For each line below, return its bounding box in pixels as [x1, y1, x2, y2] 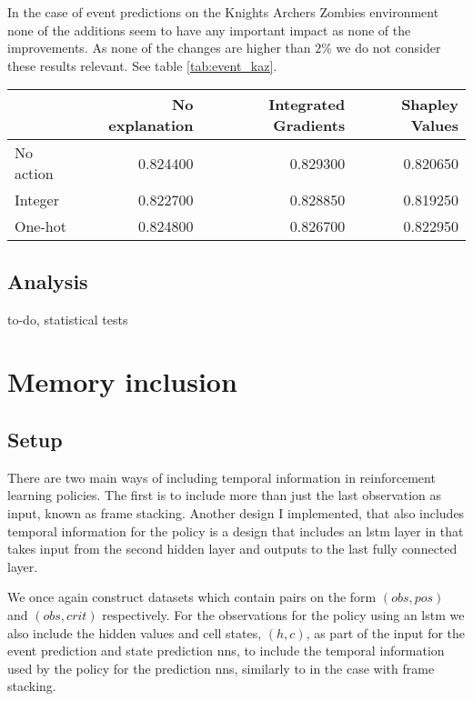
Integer [15, 189, 59, 211]
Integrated [268, 94, 346, 115]
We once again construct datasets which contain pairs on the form [7, 587, 377, 606]
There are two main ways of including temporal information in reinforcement [7, 467, 436, 486]
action [15, 163, 54, 185]
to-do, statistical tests [7, 309, 128, 328]
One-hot [15, 215, 66, 237]
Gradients [273, 115, 346, 136]
